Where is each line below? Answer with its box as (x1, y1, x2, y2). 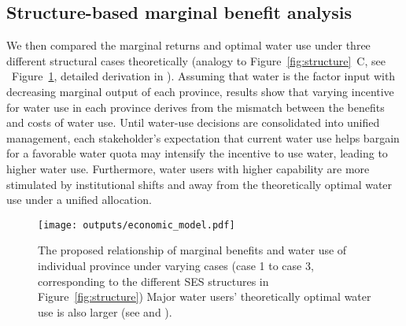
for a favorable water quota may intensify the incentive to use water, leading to (6, 145, 388, 161)
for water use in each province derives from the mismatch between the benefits (6, 98, 385, 115)
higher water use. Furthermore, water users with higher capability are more (6, 160, 370, 176)
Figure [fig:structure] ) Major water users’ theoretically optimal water (38, 288, 371, 305)
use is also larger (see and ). (38, 303, 172, 320)
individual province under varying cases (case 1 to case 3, (38, 257, 314, 273)
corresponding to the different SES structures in (38, 272, 269, 289)
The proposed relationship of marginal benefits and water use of (38, 242, 347, 258)
